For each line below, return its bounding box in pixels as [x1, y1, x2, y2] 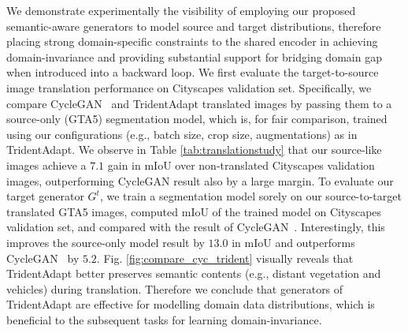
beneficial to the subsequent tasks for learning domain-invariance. [6, 311, 322, 327]
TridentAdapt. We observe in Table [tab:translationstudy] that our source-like [6, 141, 382, 158]
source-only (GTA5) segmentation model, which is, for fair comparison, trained [6, 110, 388, 127]
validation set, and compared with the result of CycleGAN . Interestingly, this [6, 219, 385, 235]
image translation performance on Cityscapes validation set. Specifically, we [6, 79, 372, 95]
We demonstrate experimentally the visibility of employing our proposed [6, 2, 356, 18]
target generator [6, 188, 84, 204]
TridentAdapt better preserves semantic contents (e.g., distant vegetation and [6, 265, 381, 282]
